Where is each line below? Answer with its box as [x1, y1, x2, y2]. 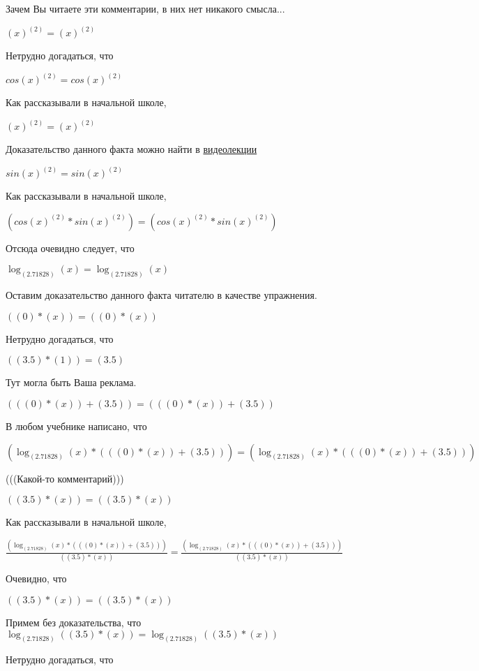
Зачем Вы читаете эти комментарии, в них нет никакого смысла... [6, 1, 285, 15]
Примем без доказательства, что [6, 614, 142, 629]
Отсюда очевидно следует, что [6, 240, 135, 255]
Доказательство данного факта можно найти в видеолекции [6, 142, 257, 156]
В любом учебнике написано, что [6, 418, 147, 433]
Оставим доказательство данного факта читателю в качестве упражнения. [6, 288, 317, 302]
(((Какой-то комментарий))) [6, 471, 124, 485]
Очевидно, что [6, 571, 67, 586]
